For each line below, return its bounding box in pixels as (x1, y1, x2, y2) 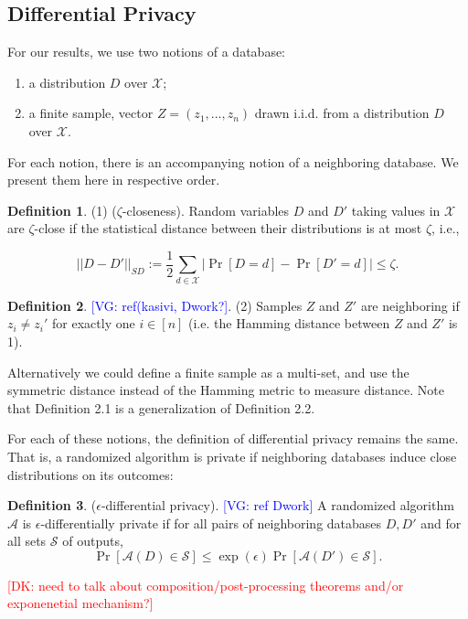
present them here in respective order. (7, 170, 220, 189)
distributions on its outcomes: (7, 464, 174, 484)
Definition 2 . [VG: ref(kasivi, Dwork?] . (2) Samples (7, 295, 303, 315)
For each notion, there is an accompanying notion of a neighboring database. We (7, 152, 459, 171)
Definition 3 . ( (7, 496, 97, 515)
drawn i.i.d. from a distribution (254, 103, 430, 123)
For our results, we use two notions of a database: (7, 42, 286, 61)
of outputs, (62, 531, 123, 550)
